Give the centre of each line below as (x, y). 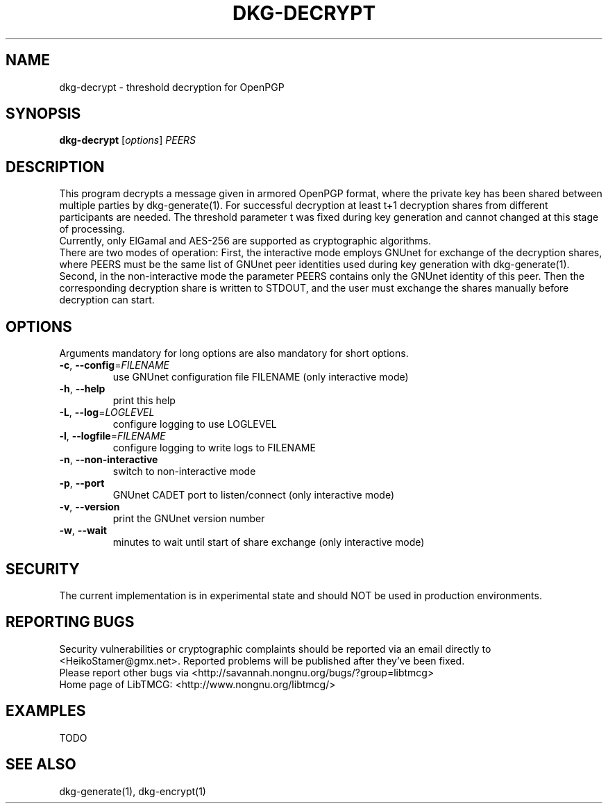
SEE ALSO (41, 765)
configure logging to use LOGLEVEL (195, 424)
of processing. (92, 229)
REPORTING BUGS (70, 622)
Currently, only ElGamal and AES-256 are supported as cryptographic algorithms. (245, 241)
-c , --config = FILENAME (115, 365)
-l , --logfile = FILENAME (112, 436)
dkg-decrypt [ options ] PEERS (128, 140)
